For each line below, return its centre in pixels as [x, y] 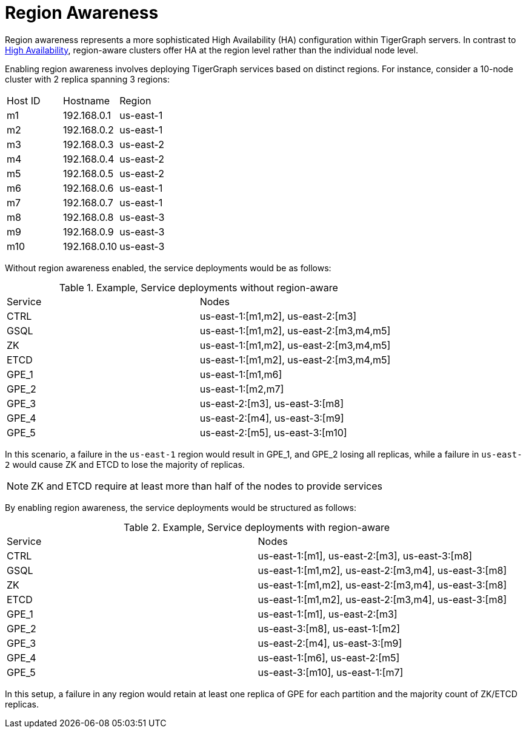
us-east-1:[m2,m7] [242, 389]
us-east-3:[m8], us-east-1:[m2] [329, 628]
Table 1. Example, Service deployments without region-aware [198, 287]
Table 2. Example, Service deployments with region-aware [257, 527]
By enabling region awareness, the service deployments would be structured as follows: [181, 507]
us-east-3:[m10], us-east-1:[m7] [331, 672]
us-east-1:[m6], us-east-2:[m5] [329, 657]
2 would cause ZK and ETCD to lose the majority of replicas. [125, 464]
